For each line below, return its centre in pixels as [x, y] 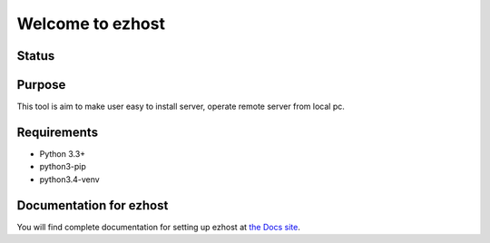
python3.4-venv [69, 179]
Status [36, 56]
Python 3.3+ [63, 153]
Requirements [58, 132]
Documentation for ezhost [93, 205]
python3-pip [63, 167]
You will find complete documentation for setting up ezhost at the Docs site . [159, 227]
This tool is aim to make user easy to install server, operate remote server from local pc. [181, 107]
